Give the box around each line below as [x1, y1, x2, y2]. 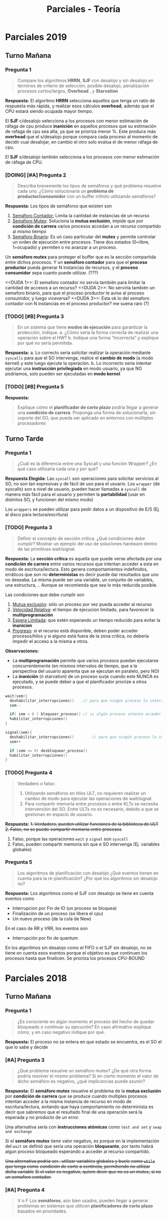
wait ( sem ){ [5, 694, 28, 698]
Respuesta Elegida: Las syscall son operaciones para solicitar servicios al [5, 476, 159, 482]
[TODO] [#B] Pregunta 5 [5, 383, 64, 390]
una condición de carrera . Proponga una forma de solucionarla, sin [17, 409, 156, 416]
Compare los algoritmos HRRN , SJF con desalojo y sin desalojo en [17, 77, 154, 83]
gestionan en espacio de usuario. [24, 811, 93, 817]
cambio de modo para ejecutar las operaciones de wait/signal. [24, 795, 153, 801]
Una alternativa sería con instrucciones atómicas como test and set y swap [5, 1124, 162, 1130]
